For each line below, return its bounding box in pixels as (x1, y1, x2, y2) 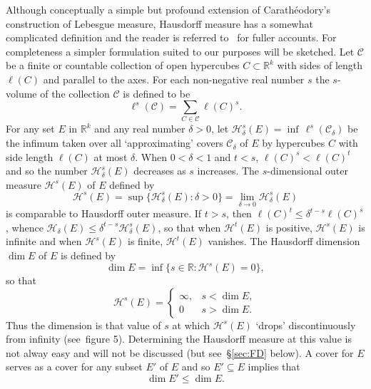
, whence (6, 219, 44, 234)
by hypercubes (262, 135, 325, 150)
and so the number (6, 163, 88, 178)
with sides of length (277, 58, 363, 73)
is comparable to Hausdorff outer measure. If (6, 206, 202, 221)
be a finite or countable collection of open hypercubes (6, 58, 240, 73)
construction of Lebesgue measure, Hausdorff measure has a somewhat (6, 16, 313, 31)
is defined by (61, 247, 116, 262)
